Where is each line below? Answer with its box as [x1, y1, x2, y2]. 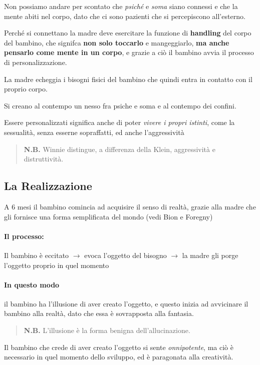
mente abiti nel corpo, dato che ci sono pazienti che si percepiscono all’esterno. [4, 10, 245, 21]
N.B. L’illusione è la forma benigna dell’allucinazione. [24, 325, 190, 335]
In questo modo [4, 279, 60, 289]
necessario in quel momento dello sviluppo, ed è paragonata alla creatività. [4, 351, 233, 362]
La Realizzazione [4, 178, 92, 193]
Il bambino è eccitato [4, 249, 69, 260]
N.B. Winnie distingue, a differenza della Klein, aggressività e [24, 143, 215, 154]
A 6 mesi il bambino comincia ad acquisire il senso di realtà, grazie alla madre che [4, 201, 256, 211]
